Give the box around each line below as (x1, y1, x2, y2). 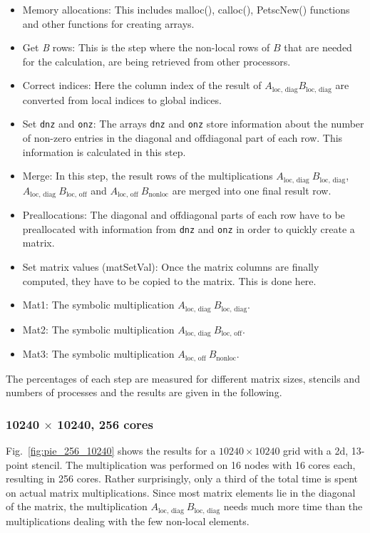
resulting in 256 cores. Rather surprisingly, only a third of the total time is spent (6, 471, 359, 486)
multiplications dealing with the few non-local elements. (6, 513, 250, 528)
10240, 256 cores (57, 415, 153, 433)
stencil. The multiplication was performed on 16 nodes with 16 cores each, (31, 457, 356, 472)
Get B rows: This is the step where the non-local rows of (22, 40, 270, 55)
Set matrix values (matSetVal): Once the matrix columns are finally (22, 259, 319, 274)
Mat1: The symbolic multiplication (22, 297, 175, 312)
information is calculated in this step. (22, 144, 186, 159)
